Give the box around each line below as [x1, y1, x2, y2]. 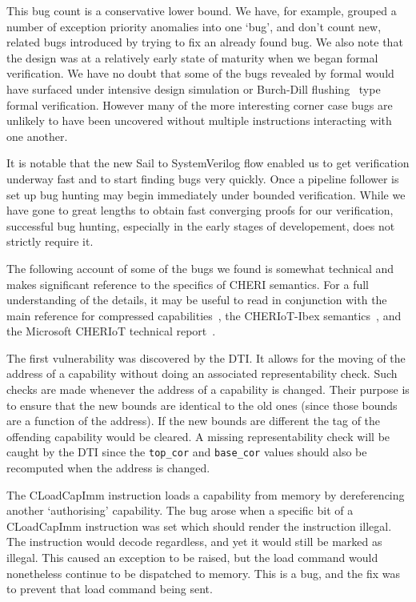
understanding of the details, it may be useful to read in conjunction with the [6, 291, 387, 308]
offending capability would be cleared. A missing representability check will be [6, 427, 390, 444]
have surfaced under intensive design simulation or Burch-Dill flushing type [6, 80, 381, 97]
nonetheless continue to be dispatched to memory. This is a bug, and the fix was [6, 564, 401, 581]
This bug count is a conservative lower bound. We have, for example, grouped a [6, 2, 397, 18]
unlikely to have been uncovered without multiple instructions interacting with [6, 112, 392, 129]
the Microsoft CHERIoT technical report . [6, 323, 216, 339]
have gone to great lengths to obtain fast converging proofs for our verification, [6, 202, 394, 219]
